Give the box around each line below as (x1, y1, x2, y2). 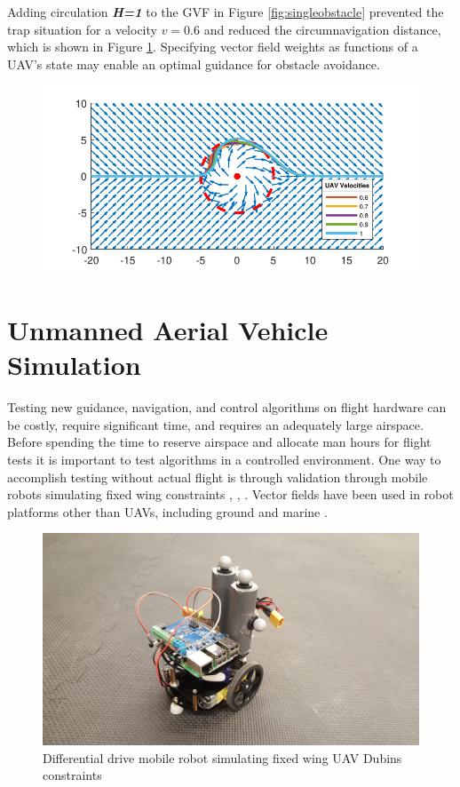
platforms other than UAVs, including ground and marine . (7, 502, 328, 521)
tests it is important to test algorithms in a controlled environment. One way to (7, 450, 441, 469)
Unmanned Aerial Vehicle (7, 312, 329, 348)
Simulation (7, 346, 141, 383)
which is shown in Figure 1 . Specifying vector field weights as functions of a (7, 37, 418, 56)
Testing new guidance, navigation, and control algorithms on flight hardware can (7, 398, 447, 417)
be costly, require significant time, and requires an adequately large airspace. (7, 415, 424, 433)
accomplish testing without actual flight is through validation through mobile (7, 467, 428, 486)
